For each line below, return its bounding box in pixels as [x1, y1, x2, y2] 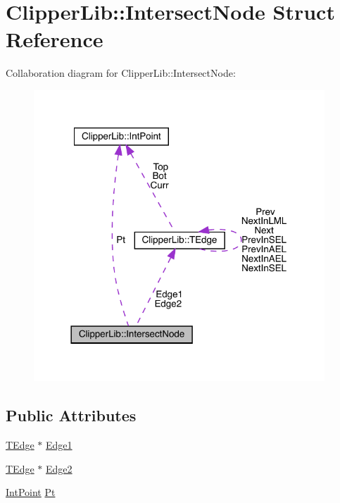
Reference [6, 25, 103, 54]
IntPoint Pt [6, 485, 56, 499]
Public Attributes [6, 404, 137, 426]
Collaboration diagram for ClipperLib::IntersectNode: [6, 66, 236, 80]
